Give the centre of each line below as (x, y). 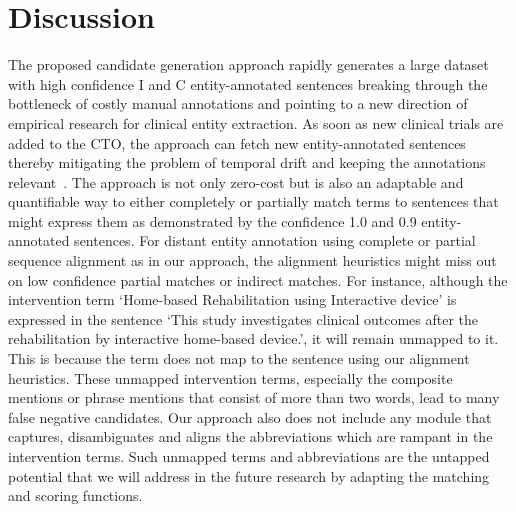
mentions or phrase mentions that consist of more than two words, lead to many (254, 397)
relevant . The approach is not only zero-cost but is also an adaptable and (236, 181)
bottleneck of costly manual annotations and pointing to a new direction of (238, 103)
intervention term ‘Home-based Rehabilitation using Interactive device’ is (232, 299)
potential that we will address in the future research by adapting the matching (249, 475)
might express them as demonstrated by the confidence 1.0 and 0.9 (212, 220)
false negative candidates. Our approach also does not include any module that (250, 416)
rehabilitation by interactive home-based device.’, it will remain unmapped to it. (253, 338)
